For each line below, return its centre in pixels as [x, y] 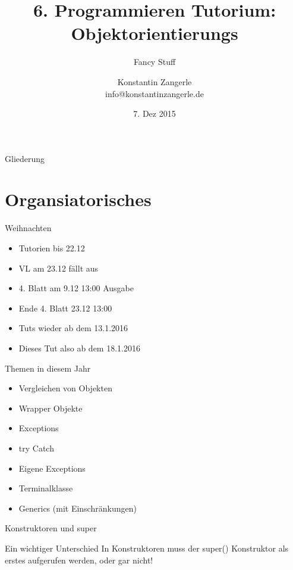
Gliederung [25, 158]
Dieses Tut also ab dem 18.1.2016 [79, 348]
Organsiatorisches [78, 199]
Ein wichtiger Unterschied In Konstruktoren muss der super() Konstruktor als [147, 548]
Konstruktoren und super [51, 528]
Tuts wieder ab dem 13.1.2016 [73, 328]
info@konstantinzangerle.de [155, 93]
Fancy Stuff [155, 62]
